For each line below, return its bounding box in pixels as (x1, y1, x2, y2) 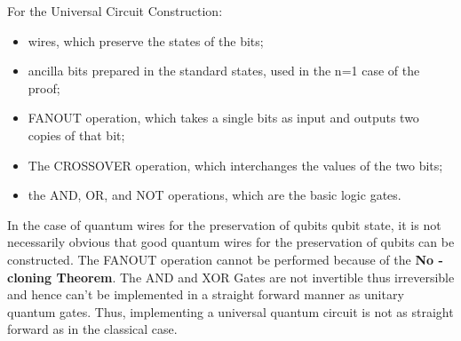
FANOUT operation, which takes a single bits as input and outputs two (28, 108, 419, 127)
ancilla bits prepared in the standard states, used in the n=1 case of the (28, 61, 420, 80)
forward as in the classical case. (7, 320, 178, 338)
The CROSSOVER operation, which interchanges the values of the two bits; (28, 155, 443, 174)
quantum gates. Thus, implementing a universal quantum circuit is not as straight (7, 302, 454, 321)
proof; (28, 78, 60, 97)
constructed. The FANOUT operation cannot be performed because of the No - (7, 250, 443, 268)
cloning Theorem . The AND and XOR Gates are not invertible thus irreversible (7, 267, 455, 286)
